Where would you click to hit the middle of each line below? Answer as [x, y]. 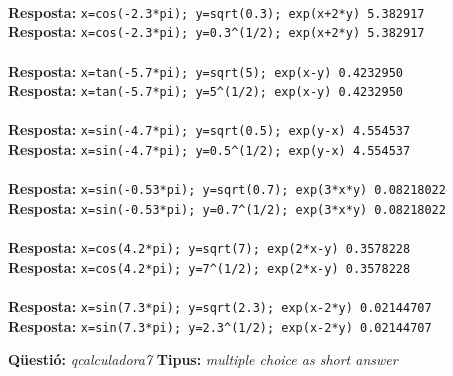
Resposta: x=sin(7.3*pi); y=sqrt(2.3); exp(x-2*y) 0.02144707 [220, 306]
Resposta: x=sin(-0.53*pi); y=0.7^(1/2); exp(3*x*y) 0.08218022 [227, 207]
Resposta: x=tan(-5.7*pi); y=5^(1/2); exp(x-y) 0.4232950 [205, 90]
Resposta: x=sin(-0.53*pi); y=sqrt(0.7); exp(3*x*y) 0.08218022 [227, 188]
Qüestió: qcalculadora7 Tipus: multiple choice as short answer [203, 359]
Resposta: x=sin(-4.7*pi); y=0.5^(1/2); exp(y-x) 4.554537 [209, 149]
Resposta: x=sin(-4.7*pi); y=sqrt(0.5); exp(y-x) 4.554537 [209, 129]
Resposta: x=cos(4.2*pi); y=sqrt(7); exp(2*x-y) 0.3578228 [209, 247]
